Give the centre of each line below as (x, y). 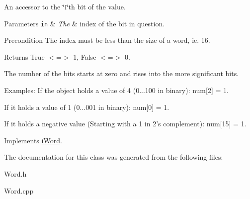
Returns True (24, 56)
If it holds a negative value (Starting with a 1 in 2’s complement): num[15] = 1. (125, 124)
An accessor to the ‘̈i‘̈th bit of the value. (65, 6)
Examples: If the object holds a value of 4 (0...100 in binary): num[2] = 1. (116, 90)
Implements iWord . (33, 140)
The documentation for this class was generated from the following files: (114, 157)
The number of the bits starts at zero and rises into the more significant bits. (122, 73)
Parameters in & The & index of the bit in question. (84, 23)
